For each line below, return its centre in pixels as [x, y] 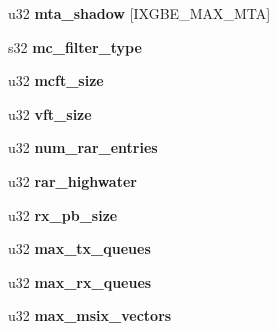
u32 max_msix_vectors [90, 315]
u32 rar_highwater [72, 180]
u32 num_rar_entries [83, 147]
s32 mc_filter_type [75, 46]
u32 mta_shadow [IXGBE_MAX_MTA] [139, 13]
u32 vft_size [50, 113]
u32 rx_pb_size [63, 214]
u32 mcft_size [56, 80]
